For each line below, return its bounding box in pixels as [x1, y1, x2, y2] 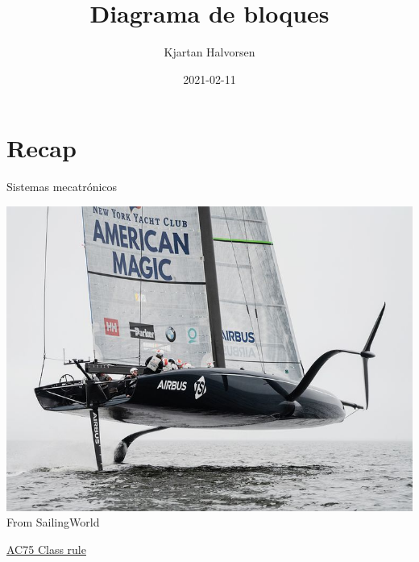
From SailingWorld [6, 514, 100, 531]
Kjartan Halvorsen [164, 44, 255, 60]
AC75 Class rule [6, 541, 86, 558]
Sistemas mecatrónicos [6, 178, 118, 195]
